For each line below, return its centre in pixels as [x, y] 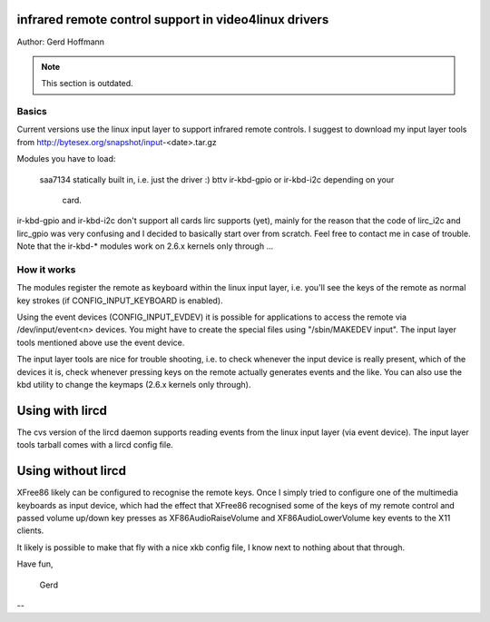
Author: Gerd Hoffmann [60, 42]
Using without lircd [72, 471]
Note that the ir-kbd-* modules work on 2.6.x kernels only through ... [145, 246]
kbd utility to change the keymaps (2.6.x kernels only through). [134, 385]
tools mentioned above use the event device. [101, 342]
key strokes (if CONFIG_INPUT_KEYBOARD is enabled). [120, 301]
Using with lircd [62, 410]
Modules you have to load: [66, 159]
